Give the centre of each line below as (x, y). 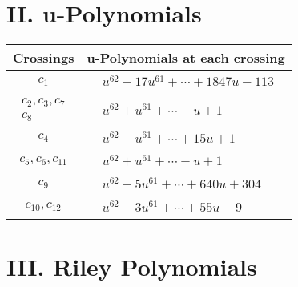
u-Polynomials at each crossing (186, 58)
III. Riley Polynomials (132, 267)
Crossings (44, 58)
